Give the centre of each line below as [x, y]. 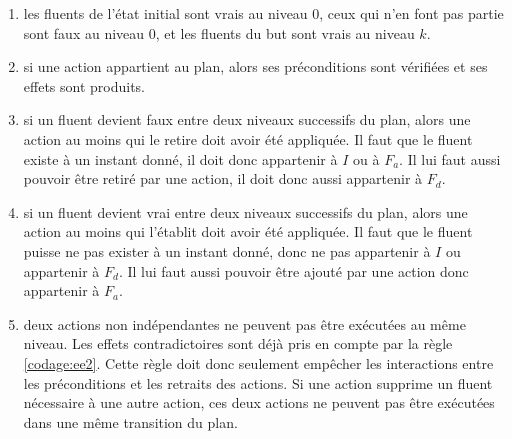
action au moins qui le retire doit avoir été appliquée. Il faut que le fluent [248, 138]
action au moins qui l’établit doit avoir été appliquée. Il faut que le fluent [248, 231]
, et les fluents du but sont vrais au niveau [285, 32]
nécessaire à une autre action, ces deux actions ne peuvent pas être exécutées [259, 402]
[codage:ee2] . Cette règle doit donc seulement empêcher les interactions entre [258, 362]
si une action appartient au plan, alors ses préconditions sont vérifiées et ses [255, 66]
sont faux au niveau [84, 32]
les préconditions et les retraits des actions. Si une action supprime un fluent [258, 382]
